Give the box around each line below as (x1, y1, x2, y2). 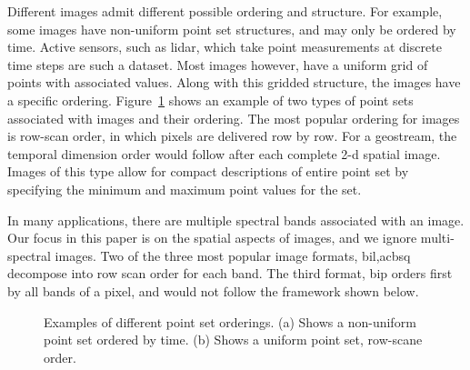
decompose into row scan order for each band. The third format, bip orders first (7, 264, 453, 283)
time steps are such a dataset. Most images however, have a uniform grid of (7, 55, 428, 74)
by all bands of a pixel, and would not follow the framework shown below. (7, 281, 419, 300)
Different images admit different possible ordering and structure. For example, (7, 2, 443, 20)
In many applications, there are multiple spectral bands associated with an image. (7, 210, 465, 229)
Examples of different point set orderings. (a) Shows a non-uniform (44, 312, 416, 331)
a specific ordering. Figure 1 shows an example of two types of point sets (7, 90, 414, 109)
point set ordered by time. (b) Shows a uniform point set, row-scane (44, 330, 423, 349)
